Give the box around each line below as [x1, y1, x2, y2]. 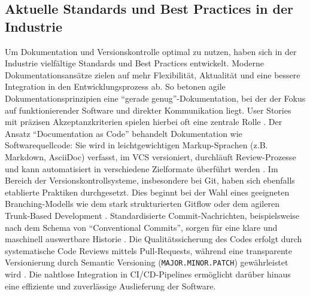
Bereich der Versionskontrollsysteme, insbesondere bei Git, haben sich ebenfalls [5, 174, 295, 187]
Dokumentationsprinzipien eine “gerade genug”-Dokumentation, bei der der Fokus [5, 91, 306, 104]
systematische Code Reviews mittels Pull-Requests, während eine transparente [5, 244, 292, 257]
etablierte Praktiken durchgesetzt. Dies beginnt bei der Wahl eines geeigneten [5, 185, 290, 198]
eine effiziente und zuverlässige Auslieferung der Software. [5, 279, 216, 292]
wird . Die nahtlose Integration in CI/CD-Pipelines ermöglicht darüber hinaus [5, 267, 291, 280]
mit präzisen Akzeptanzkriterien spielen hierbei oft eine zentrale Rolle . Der [5, 115, 282, 128]
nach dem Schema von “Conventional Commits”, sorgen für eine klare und [5, 221, 278, 233]
